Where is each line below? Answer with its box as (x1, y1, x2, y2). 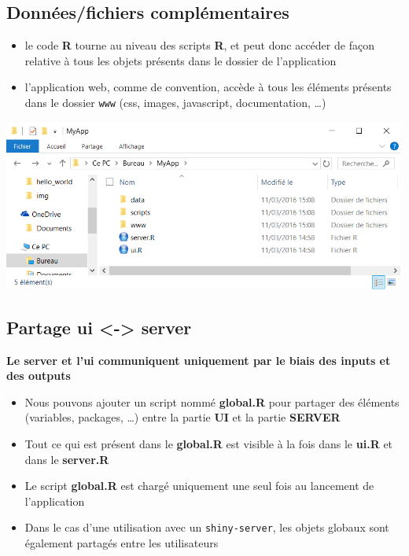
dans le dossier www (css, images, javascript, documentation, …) (24, 94, 326, 110)
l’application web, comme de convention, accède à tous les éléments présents (24, 79, 392, 95)
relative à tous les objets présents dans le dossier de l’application (24, 52, 337, 68)
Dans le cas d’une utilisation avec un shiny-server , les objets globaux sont (24, 519, 389, 536)
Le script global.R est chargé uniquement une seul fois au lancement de (24, 477, 374, 494)
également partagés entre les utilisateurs (24, 535, 219, 551)
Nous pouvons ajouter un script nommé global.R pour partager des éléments (24, 393, 400, 410)
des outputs (6, 367, 71, 384)
